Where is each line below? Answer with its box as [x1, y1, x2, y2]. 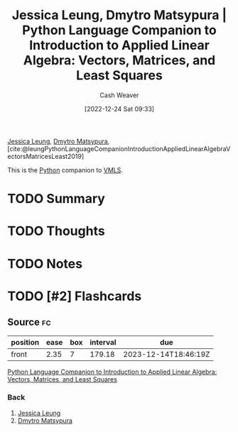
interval [90, 337, 117, 347]
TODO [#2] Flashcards [7, 288, 142, 304]
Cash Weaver [99, 91, 139, 99]
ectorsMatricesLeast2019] [7, 152, 84, 160]
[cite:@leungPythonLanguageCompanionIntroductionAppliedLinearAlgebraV [7, 144, 231, 153]
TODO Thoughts [7, 223, 105, 239]
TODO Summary [7, 191, 105, 207]
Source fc [7, 316, 51, 328]
